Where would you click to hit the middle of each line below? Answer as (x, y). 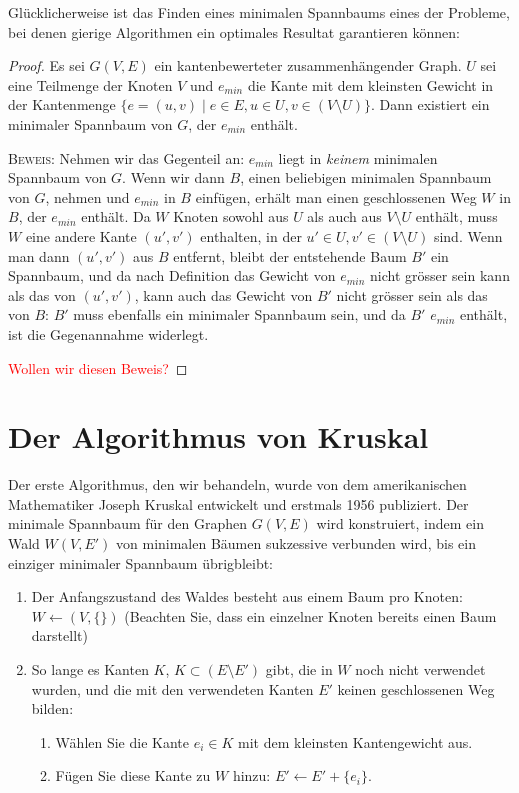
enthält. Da (116, 216)
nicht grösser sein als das (412, 294)
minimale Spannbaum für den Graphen (128, 523)
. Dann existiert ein (430, 104)
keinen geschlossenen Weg (416, 688)
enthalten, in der (251, 235)
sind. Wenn (468, 235)
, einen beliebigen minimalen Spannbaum (366, 177)
